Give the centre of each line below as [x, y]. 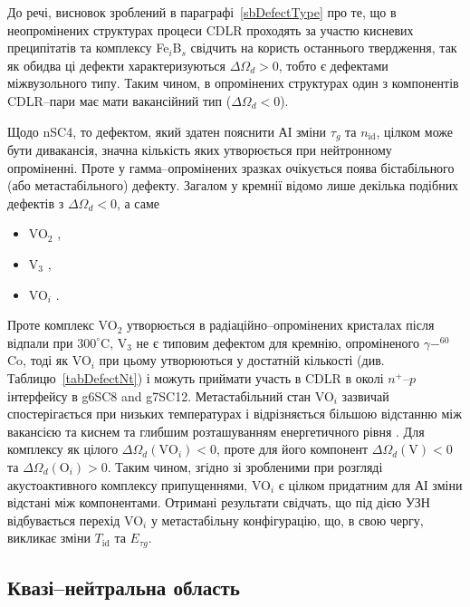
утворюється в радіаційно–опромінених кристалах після [280, 325]
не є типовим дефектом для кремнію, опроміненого [278, 342]
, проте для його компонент [292, 449]
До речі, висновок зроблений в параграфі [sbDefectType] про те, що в [202, 12]
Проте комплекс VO [62, 325]
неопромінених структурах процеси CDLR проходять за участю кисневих [211, 29]
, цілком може [415, 131]
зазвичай [365, 395]
